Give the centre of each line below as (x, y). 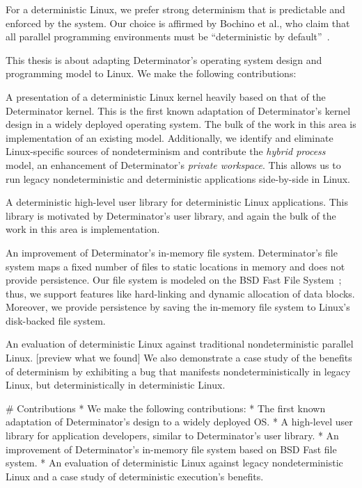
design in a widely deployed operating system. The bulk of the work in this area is (181, 124)
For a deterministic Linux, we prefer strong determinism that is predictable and (175, 9)
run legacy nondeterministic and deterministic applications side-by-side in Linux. (178, 178)
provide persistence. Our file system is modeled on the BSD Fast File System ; (174, 280)
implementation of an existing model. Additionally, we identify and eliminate (170, 137)
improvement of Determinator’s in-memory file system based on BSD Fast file (171, 449)
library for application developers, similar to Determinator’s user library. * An (172, 436)
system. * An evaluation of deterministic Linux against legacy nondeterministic (174, 463)
